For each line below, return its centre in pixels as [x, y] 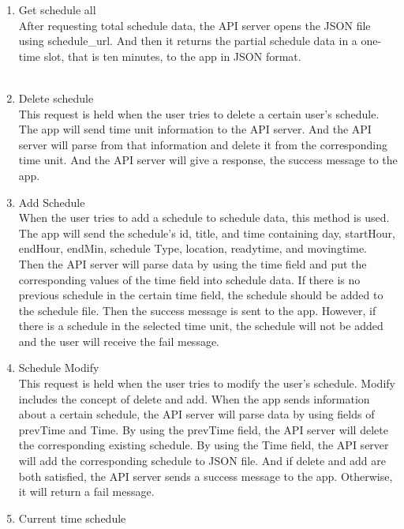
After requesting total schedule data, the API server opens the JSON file [195, 25]
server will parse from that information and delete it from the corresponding [203, 144]
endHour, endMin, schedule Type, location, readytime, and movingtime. [193, 248]
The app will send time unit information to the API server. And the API [195, 129]
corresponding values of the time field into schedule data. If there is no [189, 279]
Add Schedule [52, 202]
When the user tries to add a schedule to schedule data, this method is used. [204, 218]
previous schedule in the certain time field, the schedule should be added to [201, 295]
